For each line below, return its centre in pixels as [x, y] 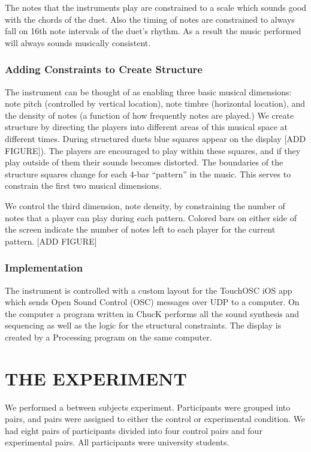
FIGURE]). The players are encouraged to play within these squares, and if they [153, 150]
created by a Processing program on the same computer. [108, 337]
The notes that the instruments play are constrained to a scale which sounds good [156, 7]
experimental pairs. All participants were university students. [117, 442]
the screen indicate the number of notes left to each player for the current [140, 229]
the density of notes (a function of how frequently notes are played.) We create [150, 115]
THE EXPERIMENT [96, 378]
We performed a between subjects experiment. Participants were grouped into [148, 407]
